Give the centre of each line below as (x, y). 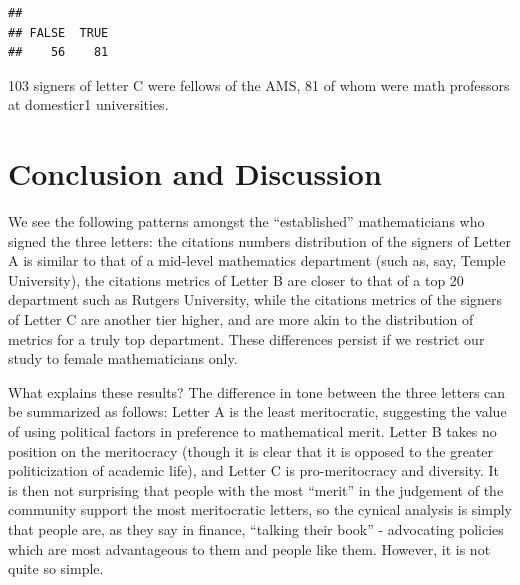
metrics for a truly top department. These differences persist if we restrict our (246, 338)
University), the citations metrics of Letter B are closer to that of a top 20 (236, 279)
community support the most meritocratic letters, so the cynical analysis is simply (260, 509)
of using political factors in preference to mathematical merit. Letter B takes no (252, 431)
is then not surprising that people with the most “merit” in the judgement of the (256, 489)
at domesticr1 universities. (88, 104)
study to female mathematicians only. (123, 358)
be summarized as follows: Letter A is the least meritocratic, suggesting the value (257, 411)
